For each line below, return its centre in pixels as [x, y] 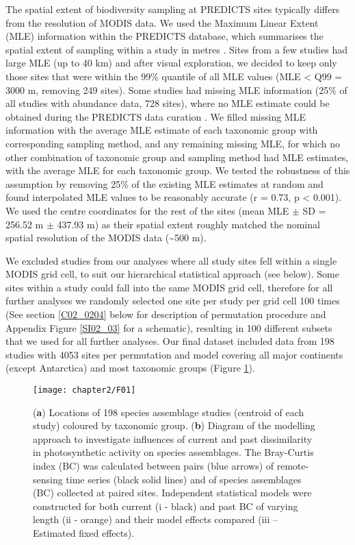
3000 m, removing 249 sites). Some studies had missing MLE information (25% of [176, 89]
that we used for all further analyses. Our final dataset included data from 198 [170, 341]
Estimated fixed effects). [84, 533]
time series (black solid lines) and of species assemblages [184, 479]
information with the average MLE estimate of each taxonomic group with [162, 130]
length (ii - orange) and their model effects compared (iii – [155, 519]
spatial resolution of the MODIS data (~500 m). [106, 238]
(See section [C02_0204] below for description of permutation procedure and [166, 314]
